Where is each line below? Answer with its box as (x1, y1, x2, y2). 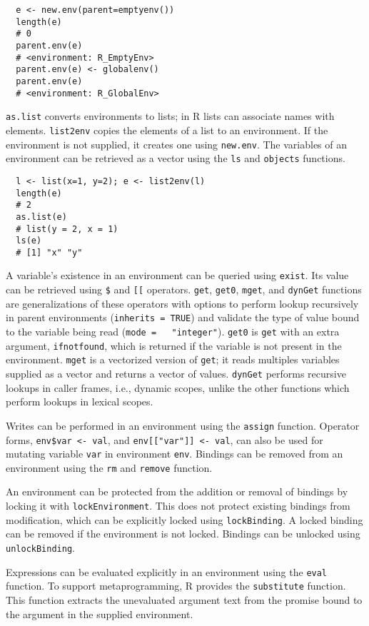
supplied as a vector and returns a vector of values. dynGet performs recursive (6, 366, 346, 380)
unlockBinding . (6, 540, 75, 555)
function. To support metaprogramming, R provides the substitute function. (6, 578, 346, 593)
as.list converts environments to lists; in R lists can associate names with (6, 108, 335, 123)
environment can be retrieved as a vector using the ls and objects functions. (6, 151, 345, 166)
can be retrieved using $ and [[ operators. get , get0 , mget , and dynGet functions (6, 282, 362, 297)
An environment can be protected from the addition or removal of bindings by (6, 484, 348, 499)
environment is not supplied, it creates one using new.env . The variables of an (6, 136, 348, 151)
